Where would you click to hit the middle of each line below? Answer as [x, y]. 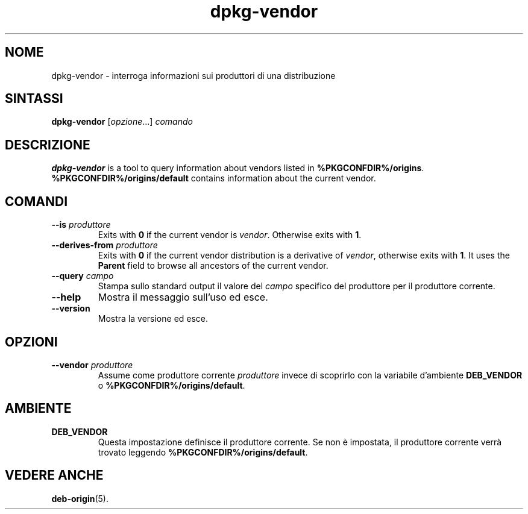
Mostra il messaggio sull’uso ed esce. [183, 297]
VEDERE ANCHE [54, 475]
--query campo [83, 276]
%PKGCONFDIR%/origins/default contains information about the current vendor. [214, 178]
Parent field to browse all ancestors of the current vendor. [213, 266]
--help [66, 297]
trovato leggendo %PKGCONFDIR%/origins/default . [203, 452]
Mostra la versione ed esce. [153, 319]
